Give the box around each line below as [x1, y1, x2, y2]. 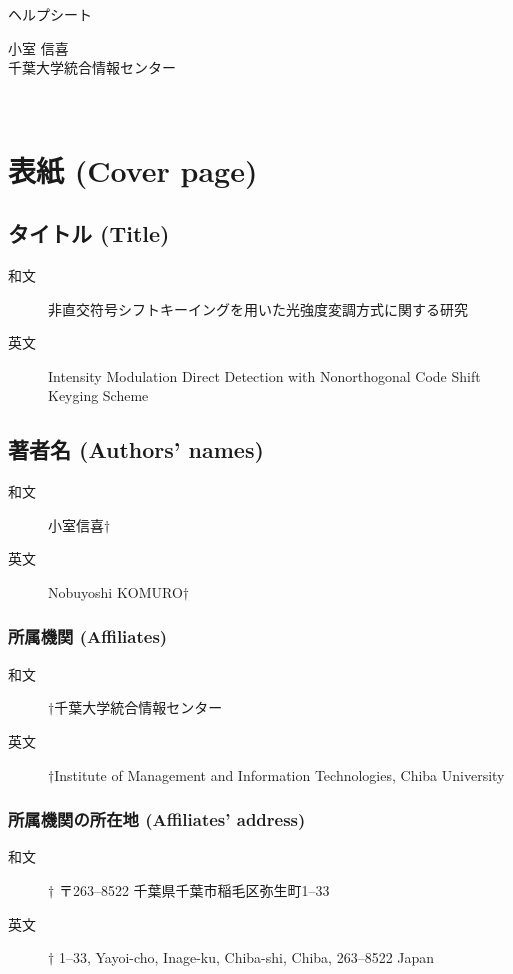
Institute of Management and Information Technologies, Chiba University [54, 764, 505, 785]
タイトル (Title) [8, 218, 170, 249]
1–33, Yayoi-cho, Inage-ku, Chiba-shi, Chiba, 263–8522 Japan [58, 947, 435, 968]
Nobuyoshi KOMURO [48, 581, 183, 602]
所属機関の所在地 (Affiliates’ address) [8, 807, 306, 832]
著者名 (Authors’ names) [8, 434, 264, 465]
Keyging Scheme [48, 385, 149, 406]
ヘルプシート [8, 4, 92, 24]
